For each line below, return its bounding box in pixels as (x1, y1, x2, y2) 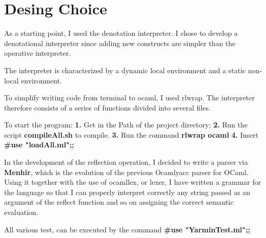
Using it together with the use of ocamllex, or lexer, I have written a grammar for (4, 177, 261, 187)
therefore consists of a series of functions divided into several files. (4, 102, 211, 113)
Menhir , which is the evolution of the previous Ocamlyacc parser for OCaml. (4, 166, 249, 177)
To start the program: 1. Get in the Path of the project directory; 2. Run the (4, 119, 248, 130)
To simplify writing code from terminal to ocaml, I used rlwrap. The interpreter (4, 92, 255, 103)
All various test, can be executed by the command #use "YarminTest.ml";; (4, 224, 251, 234)
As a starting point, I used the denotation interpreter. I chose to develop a (4, 28, 238, 38)
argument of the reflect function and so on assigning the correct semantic (4, 197, 234, 207)
